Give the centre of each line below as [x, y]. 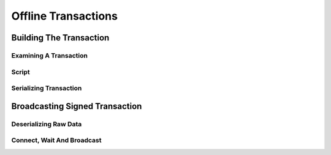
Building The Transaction [60, 38]
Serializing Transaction [47, 88]
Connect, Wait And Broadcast [56, 140]
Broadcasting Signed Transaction [77, 106]
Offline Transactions [64, 16]
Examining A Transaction [50, 55]
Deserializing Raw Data [47, 124]
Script [21, 72]
